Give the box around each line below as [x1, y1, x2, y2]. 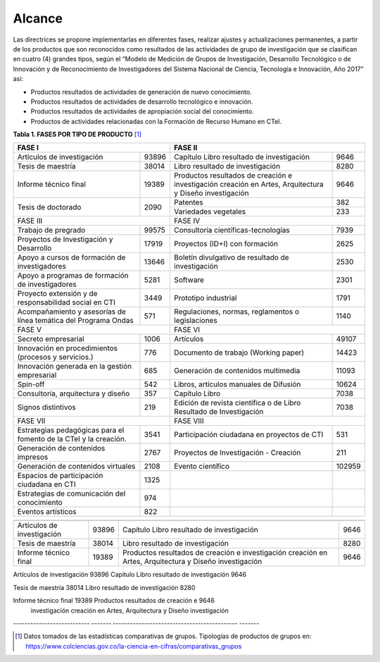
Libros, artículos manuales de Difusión [173, 379, 301, 389]
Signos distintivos [17, 403, 77, 412]
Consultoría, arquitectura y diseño [17, 388, 130, 398]
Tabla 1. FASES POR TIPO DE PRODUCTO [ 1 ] [13, 130, 142, 139]
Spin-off [17, 379, 45, 389]
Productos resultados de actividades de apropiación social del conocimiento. [30, 107, 255, 116]
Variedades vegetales [173, 207, 246, 216]
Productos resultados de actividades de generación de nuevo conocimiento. [30, 87, 253, 96]
